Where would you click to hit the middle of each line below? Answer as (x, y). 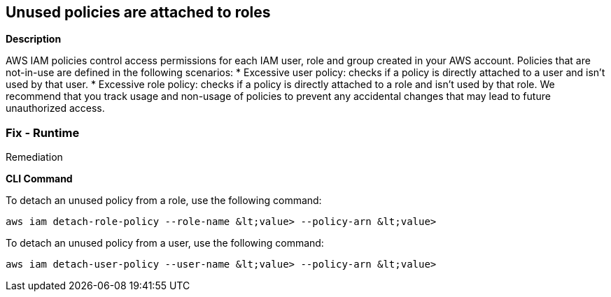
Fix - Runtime (43, 132)
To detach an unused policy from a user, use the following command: (165, 243)
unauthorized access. (55, 108)
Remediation (34, 157)
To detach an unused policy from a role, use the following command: (164, 201)
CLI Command (39, 179)
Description (34, 39)
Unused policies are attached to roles (138, 12)
